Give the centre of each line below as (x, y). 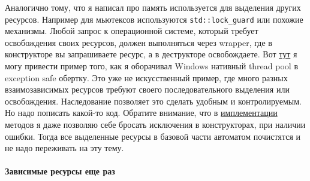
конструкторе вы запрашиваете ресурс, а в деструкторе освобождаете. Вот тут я (151, 54)
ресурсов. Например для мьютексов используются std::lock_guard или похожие (154, 19)
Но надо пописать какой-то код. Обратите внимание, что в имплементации (141, 113)
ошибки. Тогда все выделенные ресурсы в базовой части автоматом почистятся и (153, 136)
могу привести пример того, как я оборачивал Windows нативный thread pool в (151, 66)
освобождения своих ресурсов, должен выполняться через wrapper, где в (139, 42)
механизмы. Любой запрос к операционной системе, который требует (132, 31)
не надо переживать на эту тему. (64, 148)
